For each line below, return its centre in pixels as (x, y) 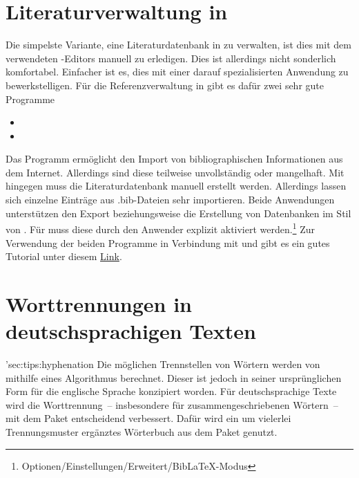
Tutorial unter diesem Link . (64, 256)
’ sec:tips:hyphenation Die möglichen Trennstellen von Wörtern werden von (163, 364)
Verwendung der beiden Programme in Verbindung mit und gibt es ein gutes (168, 242)
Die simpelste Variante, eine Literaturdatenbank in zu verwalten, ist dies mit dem (178, 45)
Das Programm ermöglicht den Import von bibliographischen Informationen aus (174, 159)
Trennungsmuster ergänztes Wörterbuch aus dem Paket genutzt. (142, 431)
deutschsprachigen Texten (131, 331)
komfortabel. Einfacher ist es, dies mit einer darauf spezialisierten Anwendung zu (177, 72)
